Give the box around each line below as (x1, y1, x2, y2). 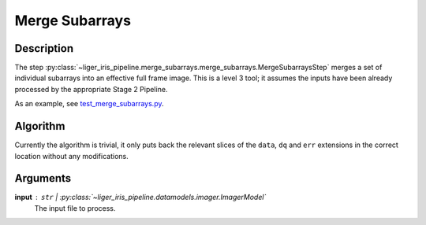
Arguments (14, 172, 72, 185)
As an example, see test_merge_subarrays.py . (14, 99, 164, 109)
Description (14, 42, 74, 55)
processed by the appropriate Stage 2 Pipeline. (14, 84, 168, 94)
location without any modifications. (14, 151, 129, 160)
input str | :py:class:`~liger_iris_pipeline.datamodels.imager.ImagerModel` (14, 193, 267, 202)
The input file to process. (34, 203, 116, 212)
